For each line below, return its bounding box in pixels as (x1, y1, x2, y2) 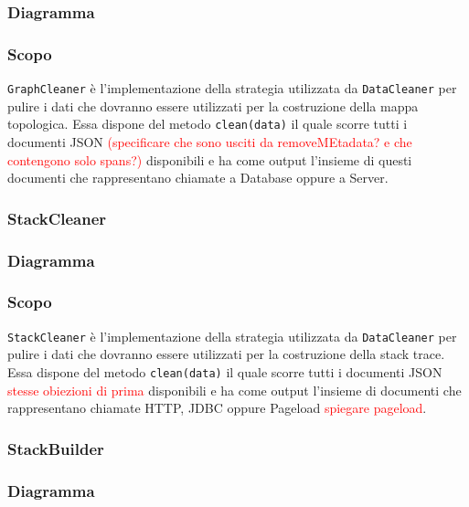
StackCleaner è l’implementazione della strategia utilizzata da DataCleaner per (7, 326, 457, 345)
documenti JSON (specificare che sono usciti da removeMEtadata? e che (7, 132, 412, 151)
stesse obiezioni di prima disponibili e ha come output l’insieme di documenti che (7, 380, 462, 399)
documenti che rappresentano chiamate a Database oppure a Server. (7, 168, 389, 187)
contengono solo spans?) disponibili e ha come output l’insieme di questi (7, 150, 412, 169)
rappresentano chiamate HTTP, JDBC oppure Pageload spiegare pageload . (7, 398, 427, 417)
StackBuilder (7, 437, 104, 459)
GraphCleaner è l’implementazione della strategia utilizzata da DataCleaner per (7, 79, 457, 98)
